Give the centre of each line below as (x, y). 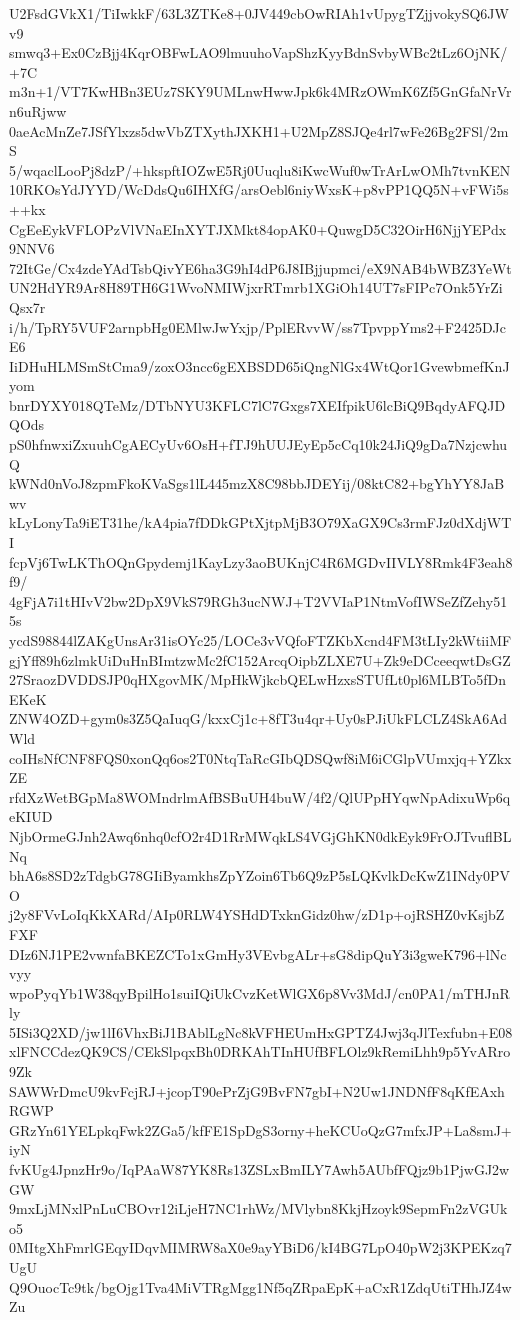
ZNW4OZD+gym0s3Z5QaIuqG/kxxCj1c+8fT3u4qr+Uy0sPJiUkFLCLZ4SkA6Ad (258, 718)
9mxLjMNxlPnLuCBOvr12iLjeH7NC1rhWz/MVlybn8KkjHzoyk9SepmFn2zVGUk (258, 1208)
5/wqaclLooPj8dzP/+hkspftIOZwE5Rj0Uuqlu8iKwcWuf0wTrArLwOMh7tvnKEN (260, 169)
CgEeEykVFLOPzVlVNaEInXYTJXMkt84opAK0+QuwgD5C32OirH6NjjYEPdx (258, 228)
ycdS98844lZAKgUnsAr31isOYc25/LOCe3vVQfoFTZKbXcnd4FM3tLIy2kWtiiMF (260, 640)
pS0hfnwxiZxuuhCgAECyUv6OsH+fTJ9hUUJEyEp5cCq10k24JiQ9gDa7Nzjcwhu (258, 444)
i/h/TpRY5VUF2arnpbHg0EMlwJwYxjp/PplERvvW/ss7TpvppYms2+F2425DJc (257, 326)
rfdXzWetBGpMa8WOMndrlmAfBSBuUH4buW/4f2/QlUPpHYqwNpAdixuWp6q (260, 796)
